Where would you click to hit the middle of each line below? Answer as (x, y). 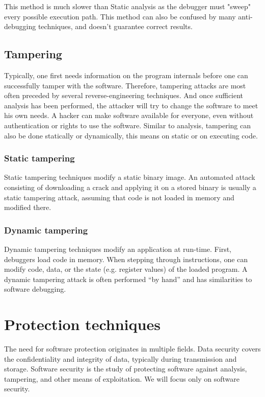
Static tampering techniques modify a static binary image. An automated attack (130, 177)
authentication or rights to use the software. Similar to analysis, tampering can (127, 125)
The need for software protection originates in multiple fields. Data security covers (132, 349)
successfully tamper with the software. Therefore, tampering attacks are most (125, 85)
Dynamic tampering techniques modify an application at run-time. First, (118, 249)
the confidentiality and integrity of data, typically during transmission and (121, 358)
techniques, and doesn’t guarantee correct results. (115, 26)
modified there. (28, 207)
